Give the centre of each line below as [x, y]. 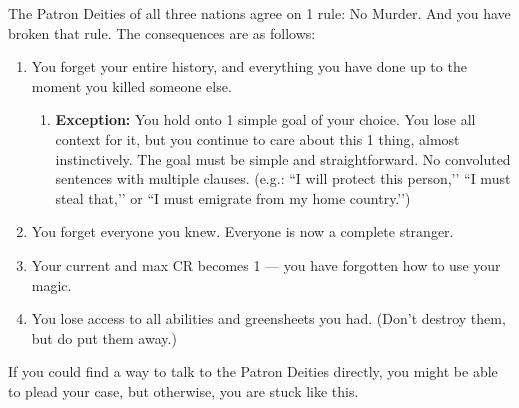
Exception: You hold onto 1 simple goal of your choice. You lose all [265, 119]
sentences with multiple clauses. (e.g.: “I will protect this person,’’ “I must [283, 178]
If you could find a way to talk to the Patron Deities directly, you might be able [253, 371]
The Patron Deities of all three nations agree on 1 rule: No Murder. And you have [259, 13]
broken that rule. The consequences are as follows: [162, 32]
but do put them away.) [104, 337]
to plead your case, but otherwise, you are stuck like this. [183, 390]
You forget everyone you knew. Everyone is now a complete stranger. [242, 231]
